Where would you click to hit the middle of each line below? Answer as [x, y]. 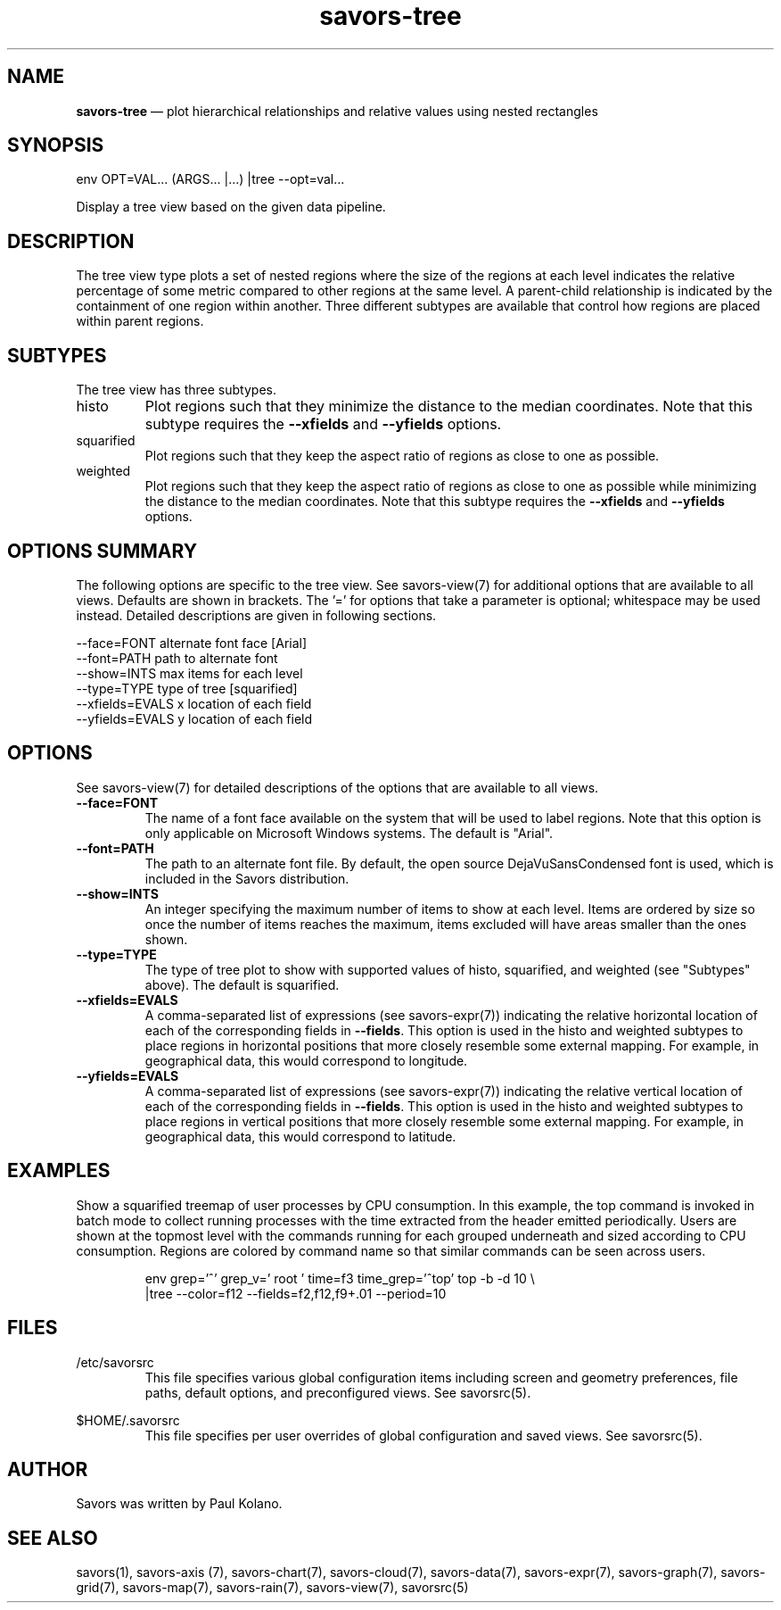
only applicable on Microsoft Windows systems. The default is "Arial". [349, 833]
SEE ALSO [53, 1538]
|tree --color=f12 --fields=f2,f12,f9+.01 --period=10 [296, 1293]
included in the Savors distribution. [247, 878]
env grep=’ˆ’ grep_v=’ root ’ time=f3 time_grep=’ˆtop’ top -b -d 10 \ [340, 1278]
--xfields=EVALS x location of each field [194, 703]
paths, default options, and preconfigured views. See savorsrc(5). [338, 1392]
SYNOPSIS [56, 145]
